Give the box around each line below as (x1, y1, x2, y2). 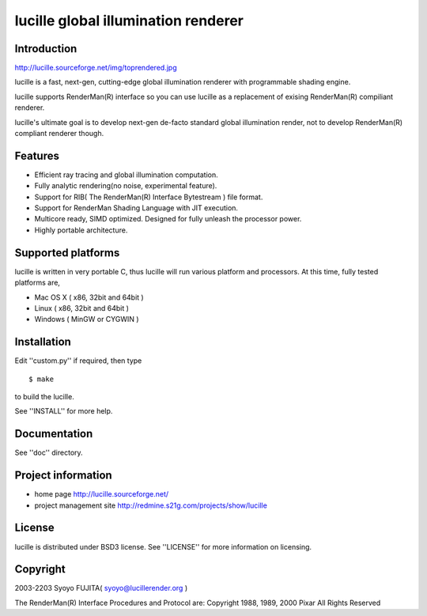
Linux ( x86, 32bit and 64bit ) (34, 303, 130, 312)
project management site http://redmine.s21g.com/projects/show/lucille (34, 501, 268, 510)
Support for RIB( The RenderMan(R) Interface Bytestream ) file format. (34, 192, 263, 202)
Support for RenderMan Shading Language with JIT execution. (34, 203, 239, 213)
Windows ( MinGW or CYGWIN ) (34, 315, 139, 324)
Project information (14, 469, 112, 482)
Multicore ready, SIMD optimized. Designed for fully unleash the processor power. (34, 214, 302, 224)
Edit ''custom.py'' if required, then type (14, 356, 142, 365)
